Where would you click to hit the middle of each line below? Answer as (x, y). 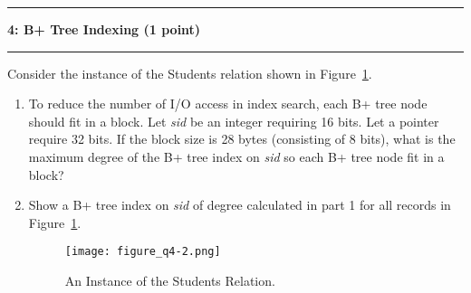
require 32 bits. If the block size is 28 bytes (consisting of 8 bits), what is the (242, 139)
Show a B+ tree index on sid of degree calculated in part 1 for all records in (240, 205)
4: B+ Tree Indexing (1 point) (104, 29)
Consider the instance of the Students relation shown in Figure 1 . (190, 73)
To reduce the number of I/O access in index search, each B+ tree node (228, 104)
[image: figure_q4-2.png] (143, 252)
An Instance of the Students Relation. (170, 280)
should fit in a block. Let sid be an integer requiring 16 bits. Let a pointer (234, 121)
